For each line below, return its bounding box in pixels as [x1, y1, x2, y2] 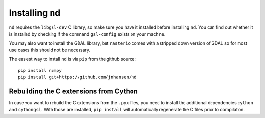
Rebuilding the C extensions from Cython [9, 87, 138, 95]
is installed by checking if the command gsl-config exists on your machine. [9, 31, 166, 37]
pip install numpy [18, 68, 62, 73]
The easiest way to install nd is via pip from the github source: [9, 56, 136, 62]
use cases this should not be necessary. [9, 47, 91, 53]
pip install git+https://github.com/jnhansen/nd [18, 74, 137, 80]
